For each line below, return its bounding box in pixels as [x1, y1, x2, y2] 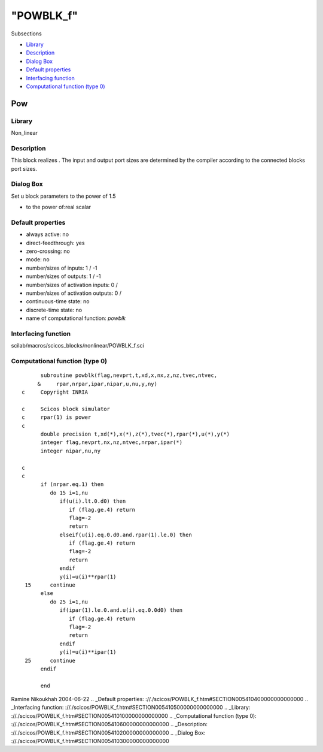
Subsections [11, 30, 42, 37]
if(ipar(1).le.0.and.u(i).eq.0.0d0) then [59, 607, 182, 614]
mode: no [26, 256, 50, 263]
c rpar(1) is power [22, 414, 92, 421]
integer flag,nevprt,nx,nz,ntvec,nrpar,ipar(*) [40, 439, 182, 446]
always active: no [26, 231, 69, 238]
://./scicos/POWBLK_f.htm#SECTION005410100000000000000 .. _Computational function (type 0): [11, 712, 257, 719]
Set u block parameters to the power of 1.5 [11, 192, 116, 200]
